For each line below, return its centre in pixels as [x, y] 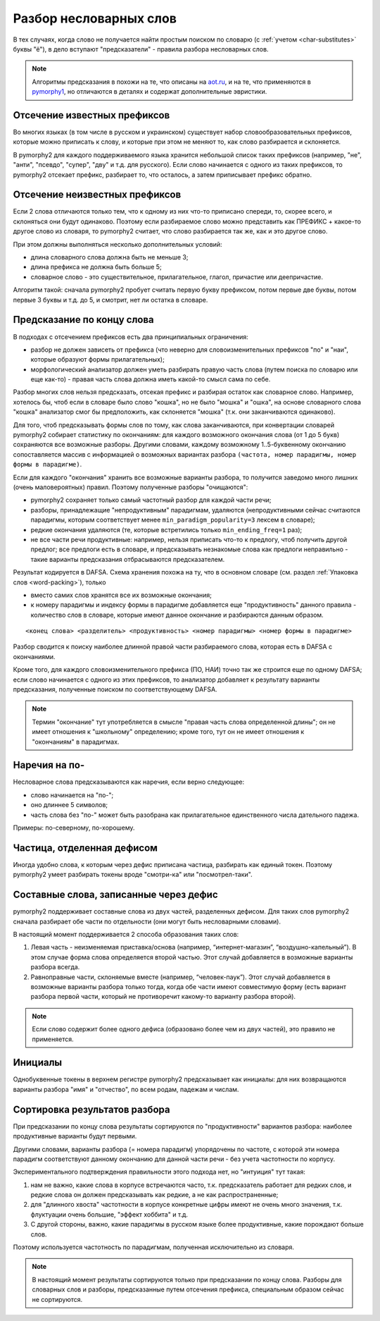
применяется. [53, 1039]
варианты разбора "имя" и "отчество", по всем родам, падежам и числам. [126, 1089]
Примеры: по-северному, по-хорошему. [74, 828]
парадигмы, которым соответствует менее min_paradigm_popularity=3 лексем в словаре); [173, 520]
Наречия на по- [49, 765]
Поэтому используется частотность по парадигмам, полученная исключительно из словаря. [154, 1247]
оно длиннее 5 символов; [69, 805]
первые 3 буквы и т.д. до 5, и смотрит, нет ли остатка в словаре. [110, 300]
